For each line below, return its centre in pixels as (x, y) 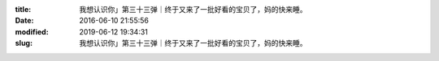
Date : (24, 21)
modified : (32, 31)
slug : (24, 43)
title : (23, 9)
